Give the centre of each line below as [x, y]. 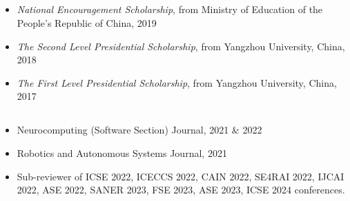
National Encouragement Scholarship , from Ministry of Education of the [170, 9]
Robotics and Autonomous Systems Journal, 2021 [122, 152]
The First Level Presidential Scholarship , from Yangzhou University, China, [177, 82]
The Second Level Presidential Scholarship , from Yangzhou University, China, [181, 46]
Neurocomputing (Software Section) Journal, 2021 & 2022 [139, 130]
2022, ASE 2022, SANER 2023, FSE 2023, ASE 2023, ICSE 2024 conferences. [181, 190]
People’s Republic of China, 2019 [87, 22]
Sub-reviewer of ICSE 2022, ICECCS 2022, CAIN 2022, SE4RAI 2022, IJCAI [181, 176]
